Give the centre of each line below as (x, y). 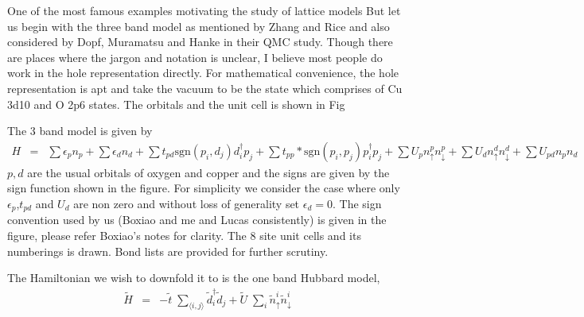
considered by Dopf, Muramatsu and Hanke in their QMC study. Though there (200, 42)
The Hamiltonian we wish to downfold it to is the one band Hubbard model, (194, 278)
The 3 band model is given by (80, 131)
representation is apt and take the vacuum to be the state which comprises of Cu (205, 88)
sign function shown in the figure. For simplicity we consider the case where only (204, 188)
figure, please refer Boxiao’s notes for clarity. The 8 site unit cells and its (184, 236)
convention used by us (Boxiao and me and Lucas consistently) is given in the (197, 220)
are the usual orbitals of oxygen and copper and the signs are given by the (208, 172)
